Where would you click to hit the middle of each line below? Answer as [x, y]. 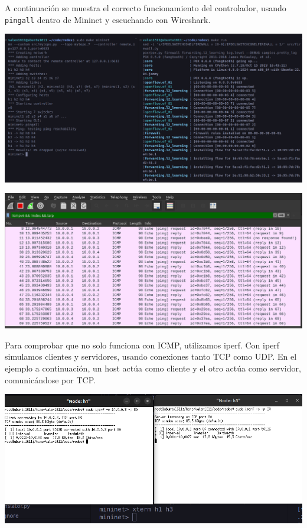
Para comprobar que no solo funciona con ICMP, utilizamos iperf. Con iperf [142, 345]
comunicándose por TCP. [50, 379]
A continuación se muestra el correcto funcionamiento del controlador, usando [146, 8]
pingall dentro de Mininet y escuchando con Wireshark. [108, 19]
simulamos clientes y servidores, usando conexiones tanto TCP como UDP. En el [151, 356]
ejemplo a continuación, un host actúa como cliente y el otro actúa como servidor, [153, 368]
